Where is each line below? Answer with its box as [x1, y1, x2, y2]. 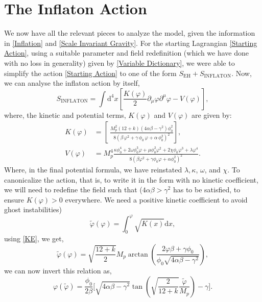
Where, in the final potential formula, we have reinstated [4, 164, 182, 175]
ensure [4, 194, 25, 205]
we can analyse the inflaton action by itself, [4, 78, 140, 88]
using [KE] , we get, [4, 233, 64, 244]
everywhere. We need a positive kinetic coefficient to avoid [65, 194, 248, 205]
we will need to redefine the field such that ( [4, 184, 142, 195]
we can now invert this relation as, [4, 265, 112, 275]
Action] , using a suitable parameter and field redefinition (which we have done [4, 47, 249, 58]
